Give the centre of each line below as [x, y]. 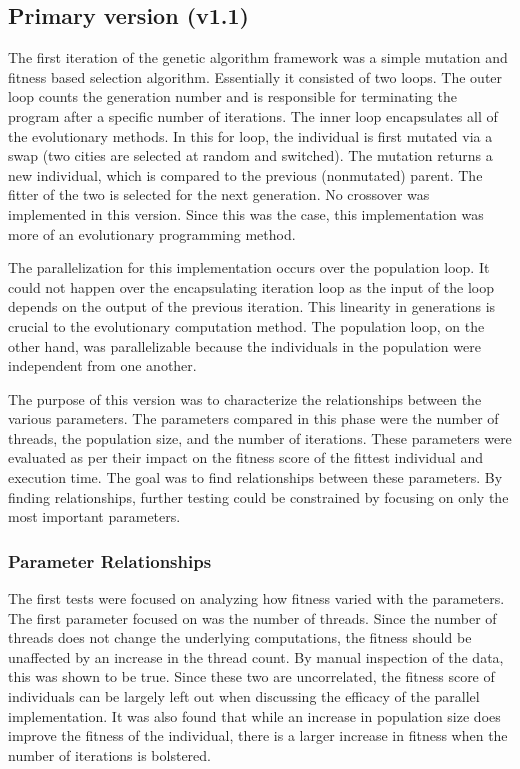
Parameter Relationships [110, 560]
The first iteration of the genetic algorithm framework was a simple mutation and [258, 57]
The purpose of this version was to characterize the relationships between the [245, 398]
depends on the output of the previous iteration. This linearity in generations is [252, 306]
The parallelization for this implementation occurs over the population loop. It [249, 267]
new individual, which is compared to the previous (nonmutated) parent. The [245, 174]
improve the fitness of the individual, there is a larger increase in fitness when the [258, 735]
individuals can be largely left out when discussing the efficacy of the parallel [244, 696]
